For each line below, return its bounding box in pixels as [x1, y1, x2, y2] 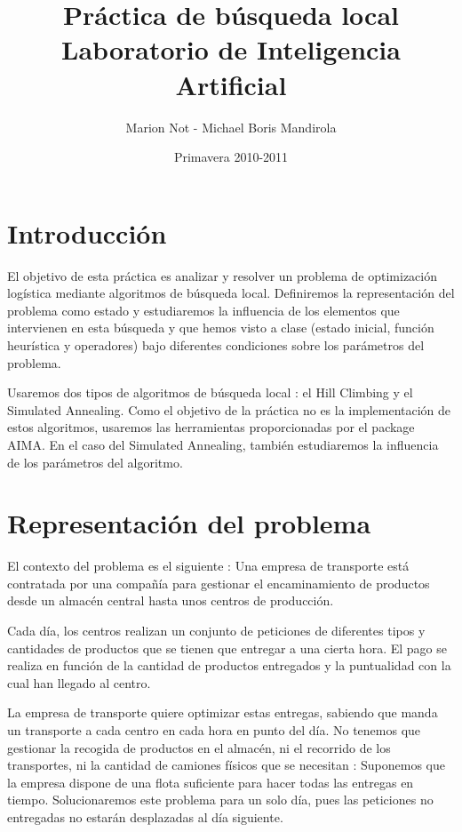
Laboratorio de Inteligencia [61, 31, 401, 68]
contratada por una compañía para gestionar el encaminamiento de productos [7, 573, 430, 592]
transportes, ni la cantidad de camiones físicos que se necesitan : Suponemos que [7, 756, 445, 774]
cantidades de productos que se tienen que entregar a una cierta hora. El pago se [7, 638, 447, 657]
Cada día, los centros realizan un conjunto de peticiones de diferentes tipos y [7, 621, 426, 640]
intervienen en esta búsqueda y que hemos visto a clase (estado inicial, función [7, 318, 434, 337]
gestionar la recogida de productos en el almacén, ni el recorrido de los [7, 738, 391, 756]
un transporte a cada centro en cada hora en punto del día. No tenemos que [7, 721, 421, 740]
